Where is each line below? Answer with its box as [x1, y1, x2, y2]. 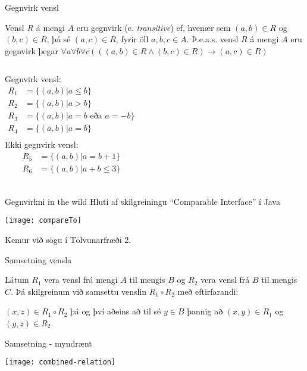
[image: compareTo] [5, 216, 82, 225]
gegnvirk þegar [5, 44, 58, 57]
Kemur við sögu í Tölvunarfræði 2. [5, 233, 131, 246]
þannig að [187, 305, 223, 317]
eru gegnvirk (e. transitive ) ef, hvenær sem [76, 21, 231, 33]
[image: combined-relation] [5, 358, 116, 367]
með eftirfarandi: [177, 285, 239, 297]
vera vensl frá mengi [44, 273, 118, 286]
